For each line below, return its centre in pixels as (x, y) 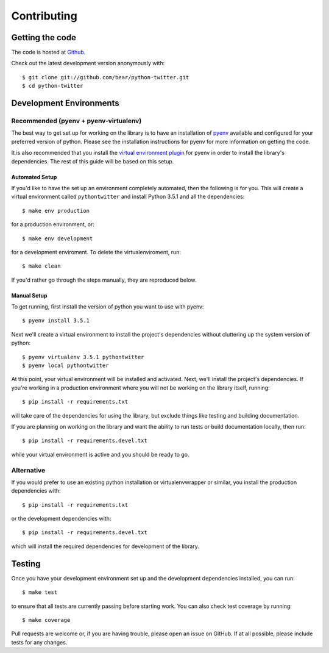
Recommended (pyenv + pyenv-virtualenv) (76, 121)
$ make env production (56, 211)
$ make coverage (46, 620)
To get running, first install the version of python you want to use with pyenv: (108, 307)
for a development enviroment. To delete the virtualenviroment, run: (96, 252)
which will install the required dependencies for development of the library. (105, 546)
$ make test (40, 592)
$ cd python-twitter (53, 86)
